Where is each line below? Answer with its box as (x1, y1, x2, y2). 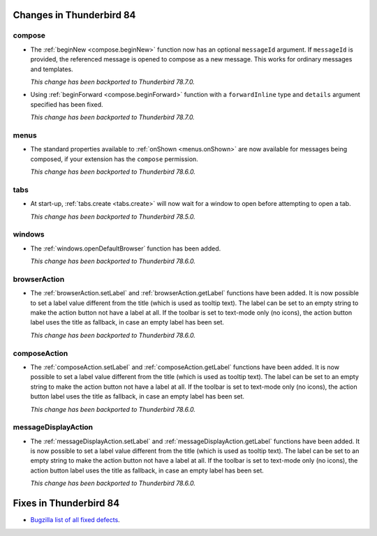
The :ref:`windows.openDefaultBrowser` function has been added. (30, 244, 221, 253)
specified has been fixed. (30, 100, 103, 108)
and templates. (30, 65, 73, 73)
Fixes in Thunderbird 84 (13, 498, 120, 509)
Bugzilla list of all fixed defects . (30, 516, 120, 524)
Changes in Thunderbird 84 (13, 9, 136, 21)
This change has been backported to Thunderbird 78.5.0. (30, 212, 195, 221)
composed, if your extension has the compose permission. (30, 154, 198, 163)
